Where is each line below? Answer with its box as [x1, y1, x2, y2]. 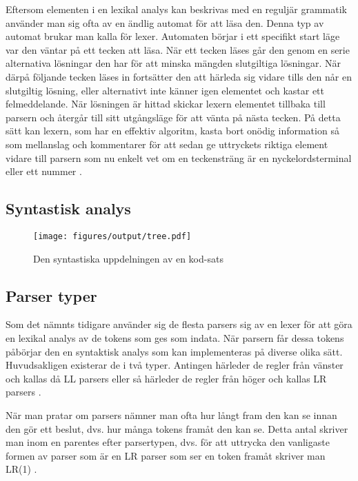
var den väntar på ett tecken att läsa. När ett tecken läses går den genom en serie [6, 42, 350, 57]
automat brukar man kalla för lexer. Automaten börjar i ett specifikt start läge [6, 29, 340, 43]
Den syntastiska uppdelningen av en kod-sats [33, 251, 223, 265]
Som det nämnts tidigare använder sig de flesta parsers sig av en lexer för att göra [6, 317, 352, 331]
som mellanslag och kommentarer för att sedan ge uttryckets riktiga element [6, 136, 328, 151]
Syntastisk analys [6, 198, 131, 219]
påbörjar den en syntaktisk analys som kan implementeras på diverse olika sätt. [6, 344, 343, 358]
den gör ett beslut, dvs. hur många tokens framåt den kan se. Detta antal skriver [6, 421, 348, 436]
